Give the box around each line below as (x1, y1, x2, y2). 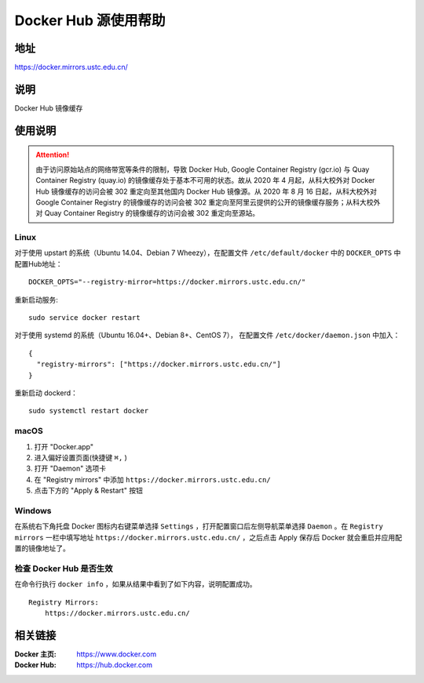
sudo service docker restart (28, 314, 141, 322)
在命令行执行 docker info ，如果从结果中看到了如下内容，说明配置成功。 (14, 579, 257, 589)
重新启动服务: (14, 295, 59, 304)
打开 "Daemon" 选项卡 (34, 463, 106, 474)
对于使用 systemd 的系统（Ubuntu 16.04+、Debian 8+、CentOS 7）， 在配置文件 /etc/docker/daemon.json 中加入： (14, 330, 400, 340)
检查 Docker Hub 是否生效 (14, 563, 113, 574)
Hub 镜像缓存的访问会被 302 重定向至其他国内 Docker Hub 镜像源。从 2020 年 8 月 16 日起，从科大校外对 (35, 187, 377, 196)
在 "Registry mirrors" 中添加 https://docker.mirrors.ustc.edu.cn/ (34, 474, 271, 484)
